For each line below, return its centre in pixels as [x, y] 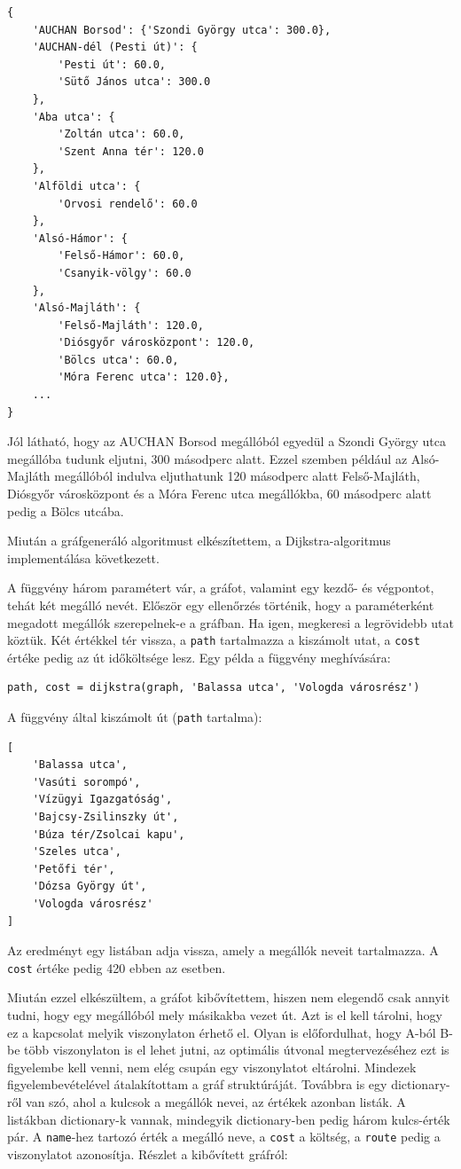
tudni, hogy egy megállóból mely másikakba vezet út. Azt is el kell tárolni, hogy [225, 1015]
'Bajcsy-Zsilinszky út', [105, 817]
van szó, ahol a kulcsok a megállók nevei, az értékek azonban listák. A [216, 1102]
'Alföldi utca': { [86, 186]
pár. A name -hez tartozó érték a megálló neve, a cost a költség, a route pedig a [224, 1137]
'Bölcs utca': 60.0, [118, 360]
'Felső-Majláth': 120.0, [131, 325]
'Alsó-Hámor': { [80, 238]
